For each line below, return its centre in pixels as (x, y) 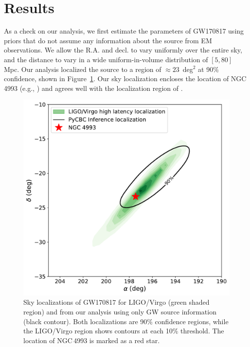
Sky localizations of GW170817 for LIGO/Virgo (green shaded (116, 302)
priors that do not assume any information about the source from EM (108, 40)
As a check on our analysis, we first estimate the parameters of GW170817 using (124, 31)
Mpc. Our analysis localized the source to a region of (83, 69)
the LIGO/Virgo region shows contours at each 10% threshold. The (124, 331)
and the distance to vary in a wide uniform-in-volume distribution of (106, 59)
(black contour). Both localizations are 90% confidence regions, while (126, 321)
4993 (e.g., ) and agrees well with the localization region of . (93, 88)
